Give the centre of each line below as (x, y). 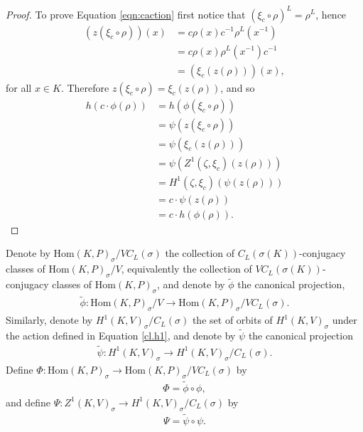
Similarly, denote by (49, 320)
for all (19, 87)
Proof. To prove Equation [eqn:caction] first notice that (126, 14)
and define (28, 402)
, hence (331, 14)
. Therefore (85, 87)
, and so (238, 87)
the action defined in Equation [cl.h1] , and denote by (121, 336)
